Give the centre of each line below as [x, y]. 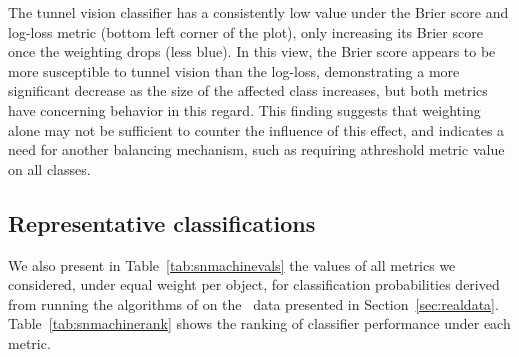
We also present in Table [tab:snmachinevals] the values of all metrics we [232, 264]
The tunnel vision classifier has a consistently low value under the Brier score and [258, 12]
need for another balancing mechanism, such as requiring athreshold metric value [256, 149]
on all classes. [49, 168]
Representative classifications [162, 222]
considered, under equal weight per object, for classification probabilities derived [254, 284]
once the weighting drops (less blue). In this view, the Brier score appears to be [252, 51]
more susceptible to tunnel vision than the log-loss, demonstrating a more [234, 70]
